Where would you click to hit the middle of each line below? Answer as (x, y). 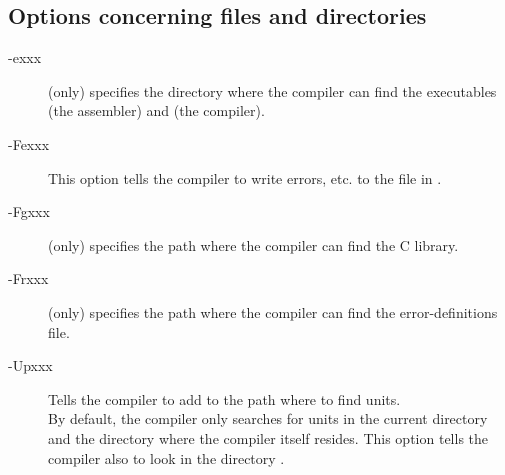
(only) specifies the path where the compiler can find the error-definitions (273, 311)
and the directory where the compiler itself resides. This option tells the (268, 437)
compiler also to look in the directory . (166, 457)
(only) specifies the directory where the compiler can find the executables (272, 90)
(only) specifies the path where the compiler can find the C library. (253, 244)
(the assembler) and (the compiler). (156, 110)
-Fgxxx (29, 211)
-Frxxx (28, 278)
